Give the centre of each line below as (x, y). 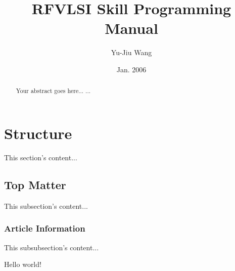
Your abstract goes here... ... (53, 91)
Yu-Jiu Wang (131, 52)
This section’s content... (41, 157)
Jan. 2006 (131, 69)
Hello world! (23, 264)
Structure (38, 133)
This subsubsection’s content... (52, 247)
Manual (131, 28)
